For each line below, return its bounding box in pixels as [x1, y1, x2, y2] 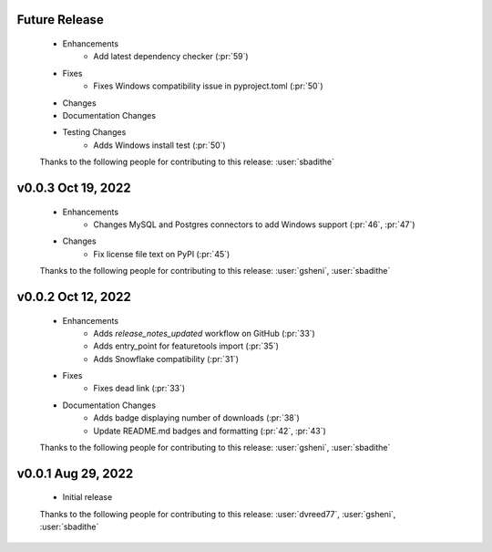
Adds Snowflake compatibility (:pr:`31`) [93, 353, 239, 364]
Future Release [16, 12, 104, 27]
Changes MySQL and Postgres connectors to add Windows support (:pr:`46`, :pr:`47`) [93, 219, 415, 230]
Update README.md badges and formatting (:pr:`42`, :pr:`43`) [93, 425, 327, 436]
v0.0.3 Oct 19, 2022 [16, 180, 131, 195]
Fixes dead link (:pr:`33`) [93, 383, 186, 394]
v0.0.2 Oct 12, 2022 [16, 288, 131, 305]
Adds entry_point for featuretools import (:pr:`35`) [93, 340, 280, 351]
